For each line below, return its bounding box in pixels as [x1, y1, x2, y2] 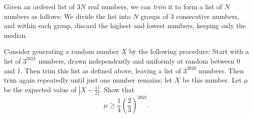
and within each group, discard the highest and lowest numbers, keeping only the [4, 20, 246, 31]
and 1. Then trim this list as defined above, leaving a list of [4, 65, 181, 75]
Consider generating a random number [4, 46, 119, 56]
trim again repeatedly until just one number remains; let [4, 75, 173, 85]
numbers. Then [199, 65, 244, 75]
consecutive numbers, [176, 11, 239, 21]
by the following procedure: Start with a [129, 46, 249, 56]
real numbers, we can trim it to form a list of [88, 1, 222, 11]
